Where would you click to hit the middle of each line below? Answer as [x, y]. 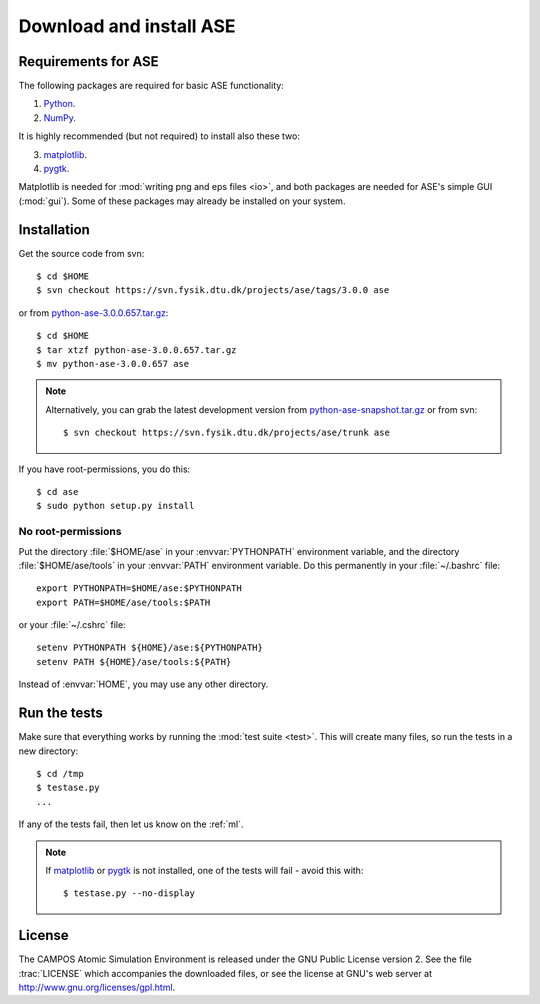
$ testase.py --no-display [129, 893]
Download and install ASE [127, 26]
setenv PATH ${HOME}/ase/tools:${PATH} [134, 661]
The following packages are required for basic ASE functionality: [151, 86]
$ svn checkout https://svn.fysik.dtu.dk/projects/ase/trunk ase [226, 433]
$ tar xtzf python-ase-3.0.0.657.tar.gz [136, 349]
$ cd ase [57, 491]
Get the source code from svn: [81, 253]
